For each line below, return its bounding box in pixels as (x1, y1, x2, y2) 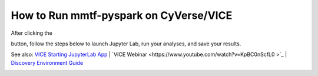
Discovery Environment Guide (11, 59, 84, 66)
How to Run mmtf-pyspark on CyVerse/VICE (11, 9, 233, 22)
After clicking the (11, 29, 52, 37)
